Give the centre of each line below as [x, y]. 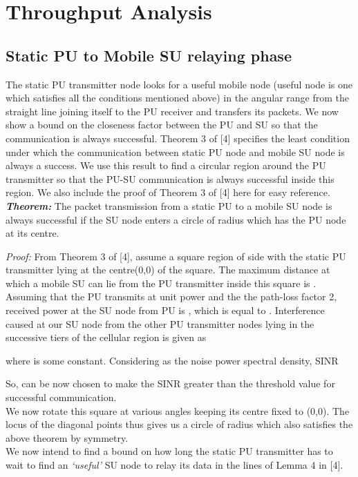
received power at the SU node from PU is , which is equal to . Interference [165, 310]
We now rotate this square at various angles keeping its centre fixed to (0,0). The [178, 410]
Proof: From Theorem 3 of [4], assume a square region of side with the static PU [176, 256]
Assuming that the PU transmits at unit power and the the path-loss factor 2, [171, 296]
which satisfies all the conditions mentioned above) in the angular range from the [178, 98]
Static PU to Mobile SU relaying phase [149, 55]
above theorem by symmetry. [67, 437]
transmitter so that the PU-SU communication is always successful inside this [170, 178]
